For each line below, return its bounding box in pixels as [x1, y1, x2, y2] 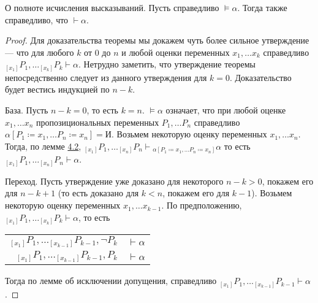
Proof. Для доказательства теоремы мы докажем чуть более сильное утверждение [5, 34, 309, 47]
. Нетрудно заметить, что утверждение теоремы [78, 58, 256, 71]
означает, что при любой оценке [165, 104, 286, 117]
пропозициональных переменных [36, 115, 159, 128]
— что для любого [5, 45, 74, 58]
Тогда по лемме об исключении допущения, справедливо [5, 274, 217, 287]
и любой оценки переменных [121, 45, 230, 58]
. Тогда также [237, 1, 287, 13]
